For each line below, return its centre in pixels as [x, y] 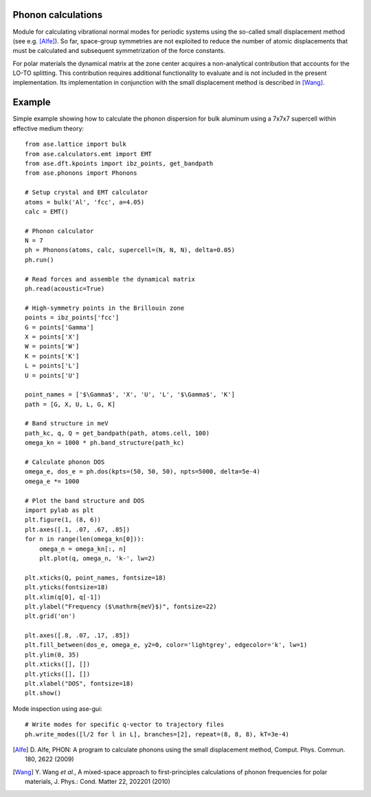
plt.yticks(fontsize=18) [67, 587]
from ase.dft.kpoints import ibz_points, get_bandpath [119, 163]
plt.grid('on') [50, 616]
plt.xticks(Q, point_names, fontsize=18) [95, 577]
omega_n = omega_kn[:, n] [83, 549]
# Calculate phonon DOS [65, 462]
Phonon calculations [58, 15]
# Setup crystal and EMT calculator [87, 192]
